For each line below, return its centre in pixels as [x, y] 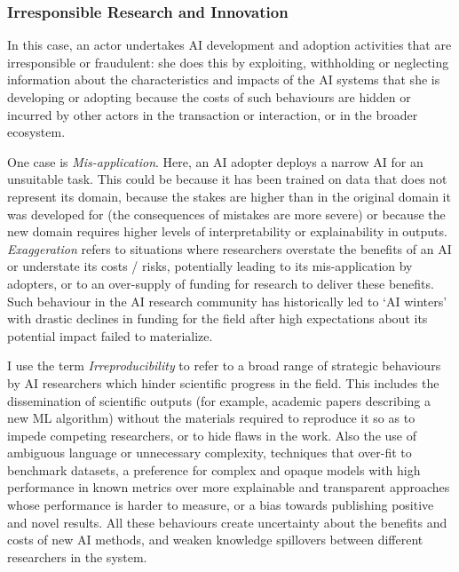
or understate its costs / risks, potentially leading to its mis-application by [210, 266]
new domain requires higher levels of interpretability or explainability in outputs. [227, 231]
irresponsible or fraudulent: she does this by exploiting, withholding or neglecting [228, 62]
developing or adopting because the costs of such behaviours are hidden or [209, 97]
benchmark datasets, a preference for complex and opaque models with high [214, 469]
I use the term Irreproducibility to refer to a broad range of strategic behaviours [224, 365]
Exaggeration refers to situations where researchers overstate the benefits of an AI [229, 248]
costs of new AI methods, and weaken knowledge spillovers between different [215, 540]
